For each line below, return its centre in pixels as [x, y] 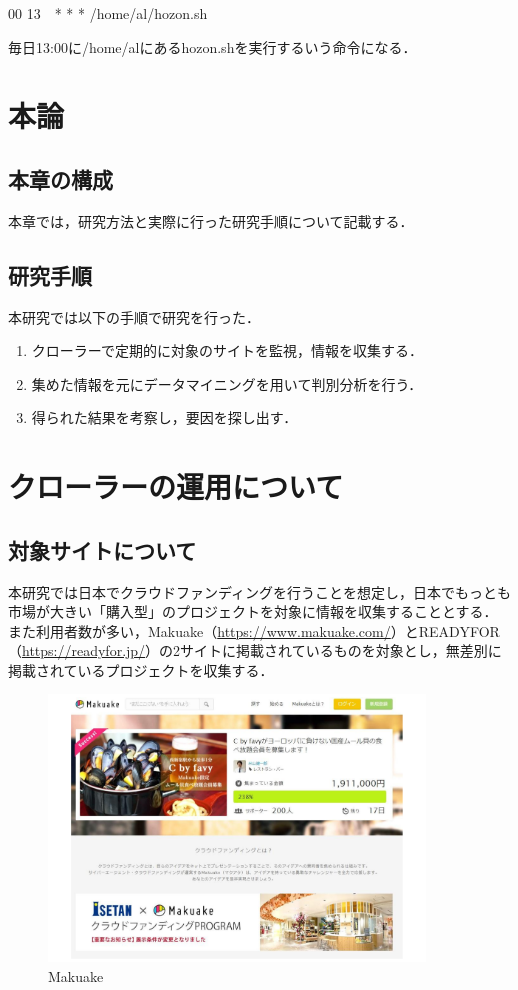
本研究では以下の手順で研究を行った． [134, 316]
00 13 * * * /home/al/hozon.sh [108, 13]
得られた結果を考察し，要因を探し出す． [164, 417]
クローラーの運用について [176, 486]
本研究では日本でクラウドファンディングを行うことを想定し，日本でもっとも [260, 591]
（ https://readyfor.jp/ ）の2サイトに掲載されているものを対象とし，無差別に [255, 650]
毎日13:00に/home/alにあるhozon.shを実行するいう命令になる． [212, 46]
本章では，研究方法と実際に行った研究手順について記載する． [211, 220]
